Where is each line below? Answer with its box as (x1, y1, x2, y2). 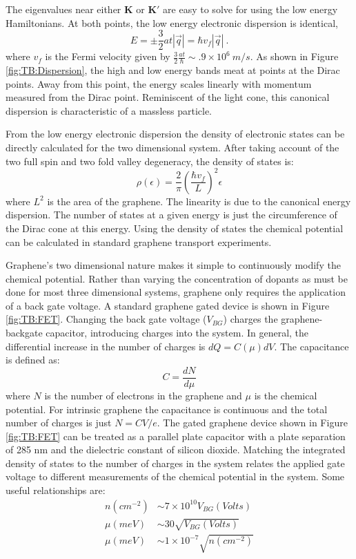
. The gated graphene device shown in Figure (157, 415, 348, 430)
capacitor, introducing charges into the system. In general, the (46, 325, 309, 340)
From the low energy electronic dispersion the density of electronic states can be (6, 126, 345, 141)
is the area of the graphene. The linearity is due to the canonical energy (47, 193, 351, 208)
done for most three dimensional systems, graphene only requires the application (6, 285, 346, 299)
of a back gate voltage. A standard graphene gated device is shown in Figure (6, 298, 330, 312)
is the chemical (254, 388, 317, 402)
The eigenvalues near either (6, 2, 121, 16)
